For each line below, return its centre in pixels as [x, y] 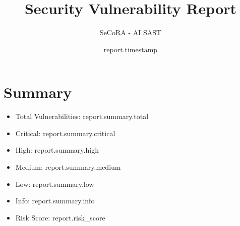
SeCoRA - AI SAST [131, 32]
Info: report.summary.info [55, 201]
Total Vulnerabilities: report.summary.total [82, 116]
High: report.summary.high [57, 150]
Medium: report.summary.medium [68, 167]
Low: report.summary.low [55, 184]
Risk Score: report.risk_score [60, 217]
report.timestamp [131, 49]
